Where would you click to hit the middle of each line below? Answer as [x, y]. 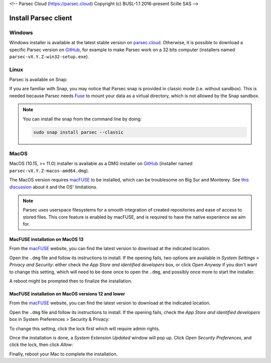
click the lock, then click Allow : [41, 345]
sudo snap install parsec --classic [79, 132]
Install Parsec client [41, 18]
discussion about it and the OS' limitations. [53, 187]
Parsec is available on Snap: [38, 80]
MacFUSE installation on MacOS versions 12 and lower [67, 294]
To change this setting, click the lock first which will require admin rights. [85, 328]
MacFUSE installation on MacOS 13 [46, 239]
